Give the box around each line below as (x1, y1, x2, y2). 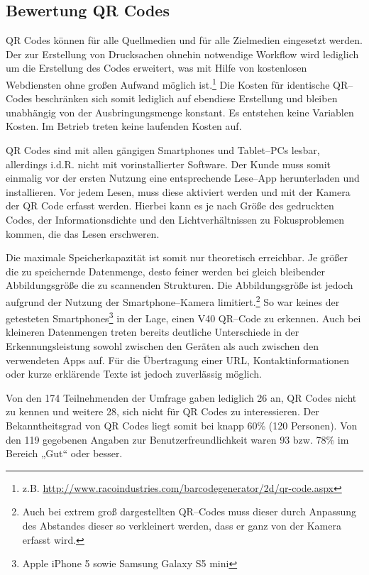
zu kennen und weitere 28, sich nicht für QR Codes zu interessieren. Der (6, 404, 319, 419)
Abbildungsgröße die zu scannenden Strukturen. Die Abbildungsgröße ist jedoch (6, 278, 353, 292)
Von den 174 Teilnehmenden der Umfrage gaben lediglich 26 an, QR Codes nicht (6, 390, 357, 405)
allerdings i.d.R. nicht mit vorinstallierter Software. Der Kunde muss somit (6, 156, 331, 171)
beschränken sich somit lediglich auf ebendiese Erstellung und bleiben (35, 91, 338, 106)
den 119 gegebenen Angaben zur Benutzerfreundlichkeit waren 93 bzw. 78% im (6, 432, 349, 447)
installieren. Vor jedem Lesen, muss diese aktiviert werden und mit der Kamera (6, 184, 351, 199)
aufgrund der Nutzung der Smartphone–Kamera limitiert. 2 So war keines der (6, 292, 340, 309)
